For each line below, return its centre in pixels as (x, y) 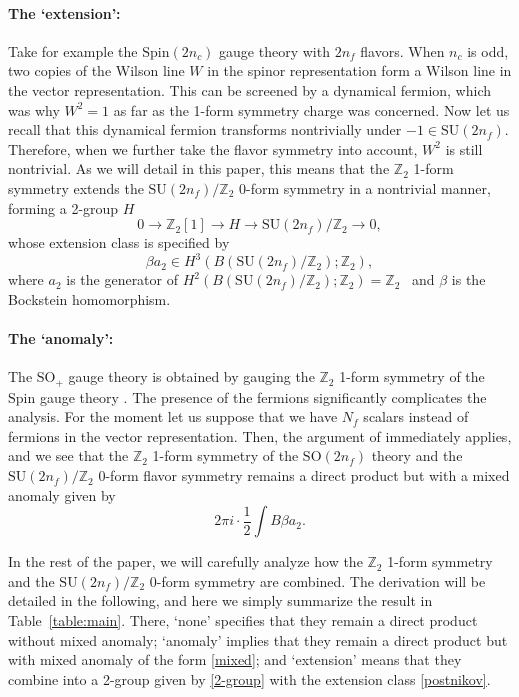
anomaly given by (62, 494)
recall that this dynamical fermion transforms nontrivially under (205, 129)
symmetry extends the (76, 187)
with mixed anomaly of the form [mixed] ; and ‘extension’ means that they (235, 659)
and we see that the (68, 455)
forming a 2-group (63, 207)
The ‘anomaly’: (61, 338)
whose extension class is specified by (119, 242)
